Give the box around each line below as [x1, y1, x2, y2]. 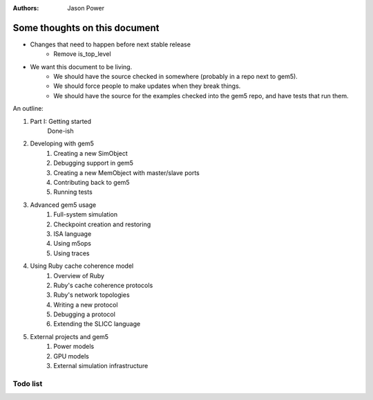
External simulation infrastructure [53, 362, 149, 370]
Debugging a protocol [53, 310, 115, 318]
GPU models [53, 352, 89, 360]
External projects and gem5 [30, 332, 109, 340]
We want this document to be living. [30, 62, 133, 71]
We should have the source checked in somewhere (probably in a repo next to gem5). [53, 73, 298, 81]
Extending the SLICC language [53, 320, 141, 328]
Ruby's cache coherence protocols [53, 281, 153, 289]
